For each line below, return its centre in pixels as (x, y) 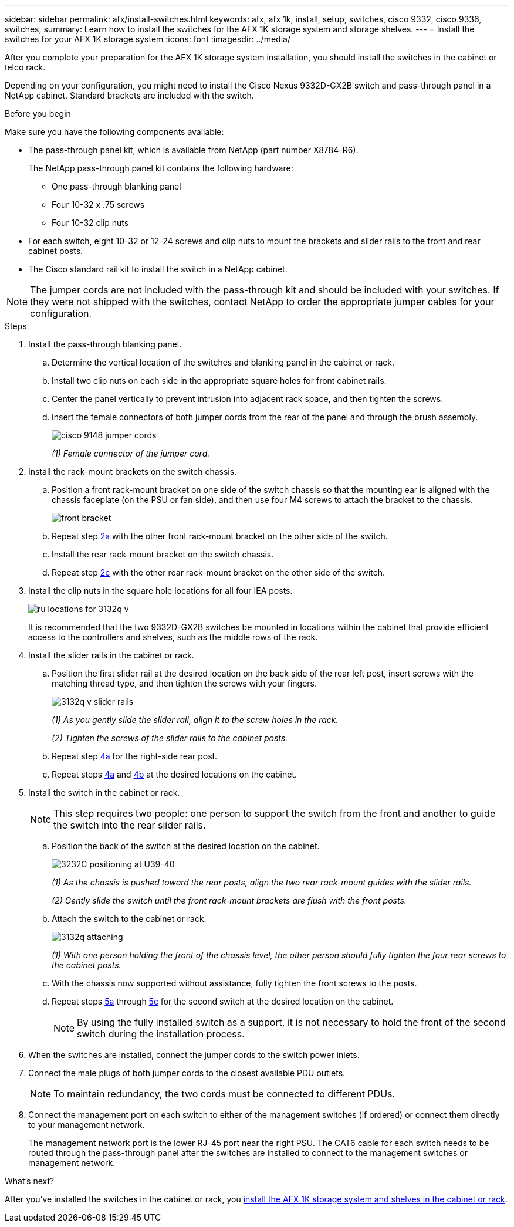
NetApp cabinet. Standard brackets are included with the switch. (129, 95)
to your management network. (87, 1125)
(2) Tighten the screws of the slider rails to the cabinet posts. (170, 738)
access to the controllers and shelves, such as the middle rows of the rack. (173, 637)
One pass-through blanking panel (116, 186)
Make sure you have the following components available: (114, 132)
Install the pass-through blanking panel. (105, 344)
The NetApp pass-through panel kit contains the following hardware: (161, 168)
